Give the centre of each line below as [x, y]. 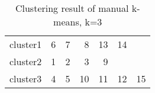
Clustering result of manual [72, 8]
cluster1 [26, 44]
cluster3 [26, 78]
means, [68, 22]
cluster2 [26, 61]
